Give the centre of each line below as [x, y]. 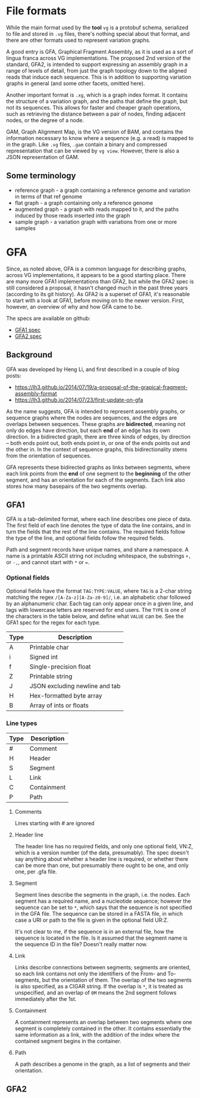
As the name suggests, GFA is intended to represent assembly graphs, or [96, 411]
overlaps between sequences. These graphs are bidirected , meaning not [96, 424]
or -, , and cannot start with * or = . [48, 562]
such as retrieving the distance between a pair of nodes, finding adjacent [96, 114]
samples [25, 228]
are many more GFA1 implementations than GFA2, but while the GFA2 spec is [100, 281]
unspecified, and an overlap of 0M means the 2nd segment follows [96, 993]
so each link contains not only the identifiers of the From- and [90, 973]
